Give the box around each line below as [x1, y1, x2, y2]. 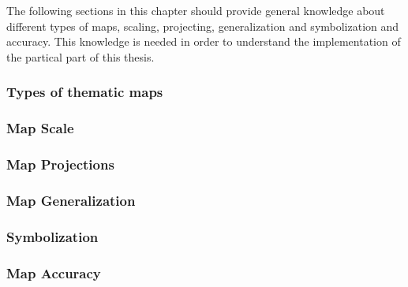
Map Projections [6, 154, 114, 173]
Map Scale [6, 118, 74, 138]
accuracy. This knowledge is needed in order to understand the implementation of [6, 33, 401, 50]
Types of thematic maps [6, 82, 163, 102]
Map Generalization [6, 190, 136, 210]
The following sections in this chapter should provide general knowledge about [6, 2, 385, 18]
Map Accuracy [6, 263, 101, 282]
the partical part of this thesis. [6, 48, 155, 65]
